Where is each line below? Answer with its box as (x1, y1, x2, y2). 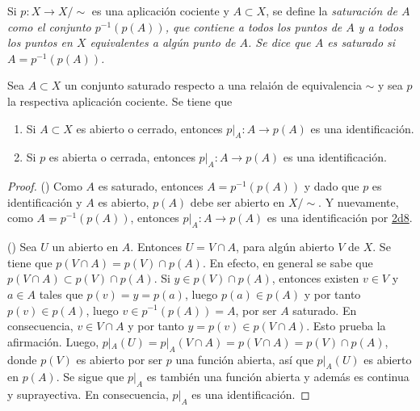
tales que (39, 285, 83, 302)
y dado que (304, 178, 359, 195)
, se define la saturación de (266, 2, 397, 19)
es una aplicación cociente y (91, 2, 229, 19)
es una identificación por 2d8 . (267, 209, 413, 226)
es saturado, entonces (98, 178, 204, 195)
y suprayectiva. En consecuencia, (7, 386, 169, 403)
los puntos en (7, 34, 73, 51)
